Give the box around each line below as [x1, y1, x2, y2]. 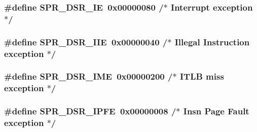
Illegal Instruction [174, 35, 250, 48]
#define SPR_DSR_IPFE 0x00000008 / [4, 105, 176, 117]
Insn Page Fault [183, 105, 249, 117]
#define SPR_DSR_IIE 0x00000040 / [4, 35, 168, 48]
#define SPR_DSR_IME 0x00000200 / [4, 70, 173, 83]
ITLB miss [179, 70, 224, 83]
